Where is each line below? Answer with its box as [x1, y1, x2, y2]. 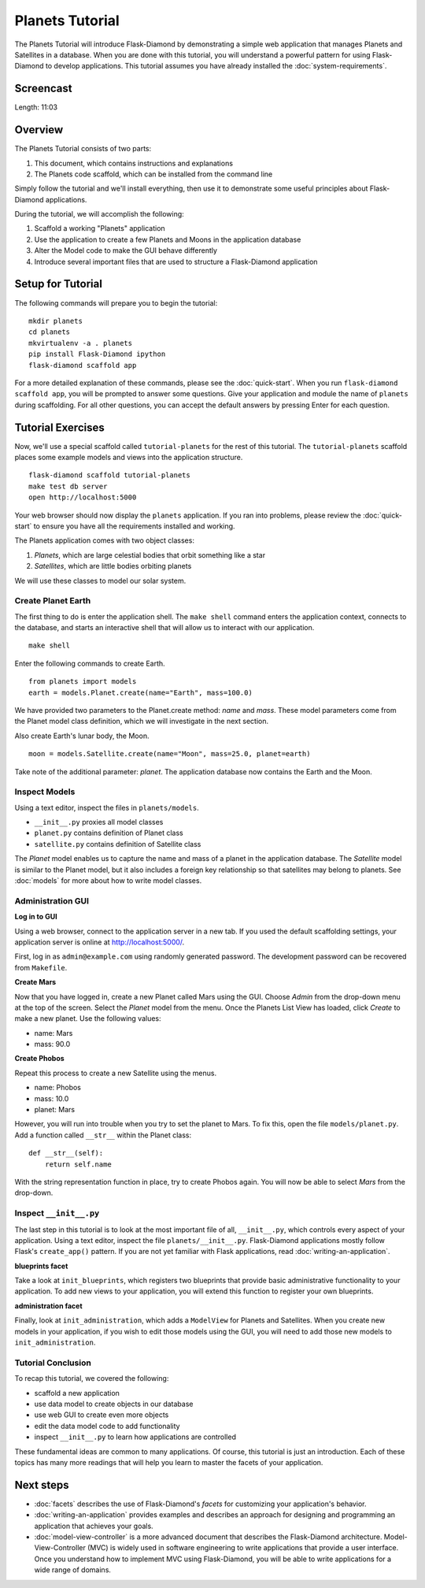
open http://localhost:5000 [28, 493, 137, 502]
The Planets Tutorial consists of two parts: [14, 144, 152, 154]
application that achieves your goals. [34, 1521, 153, 1530]
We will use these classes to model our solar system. [14, 576, 187, 585]
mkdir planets [28, 316, 83, 325]
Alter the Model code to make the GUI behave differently [34, 246, 218, 255]
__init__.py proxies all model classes [34, 818, 164, 827]
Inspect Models [14, 786, 76, 797]
